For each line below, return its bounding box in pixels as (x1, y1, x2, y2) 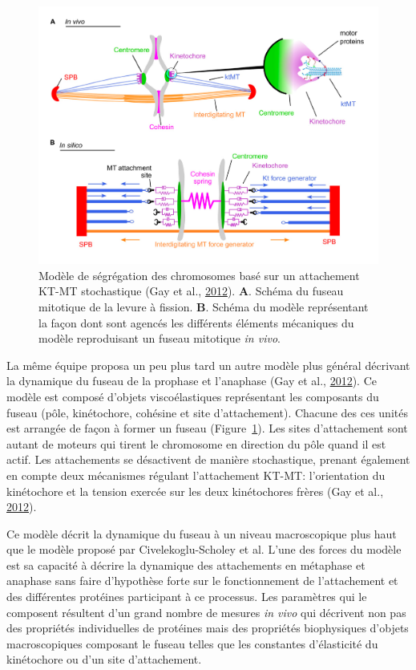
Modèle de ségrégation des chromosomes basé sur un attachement (38, 266, 360, 283)
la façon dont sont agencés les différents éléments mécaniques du (38, 314, 354, 331)
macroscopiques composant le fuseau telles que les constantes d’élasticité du (6, 635, 378, 652)
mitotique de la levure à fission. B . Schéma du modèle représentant (38, 298, 369, 315)
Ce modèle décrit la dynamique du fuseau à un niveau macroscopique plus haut (6, 525, 397, 542)
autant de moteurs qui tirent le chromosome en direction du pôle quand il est (6, 435, 386, 452)
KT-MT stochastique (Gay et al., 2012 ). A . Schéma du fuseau (38, 282, 344, 299)
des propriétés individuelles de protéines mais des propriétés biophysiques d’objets (6, 619, 409, 636)
